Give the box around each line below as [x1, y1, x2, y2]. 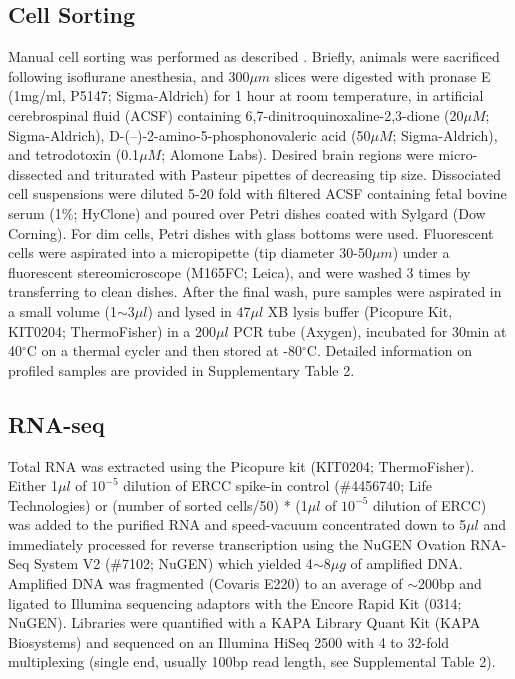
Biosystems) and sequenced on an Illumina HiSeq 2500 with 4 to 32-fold [8, 631, 450, 652]
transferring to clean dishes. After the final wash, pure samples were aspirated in [8, 281, 502, 302]
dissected [8, 163, 63, 184]
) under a [392, 242, 450, 263]
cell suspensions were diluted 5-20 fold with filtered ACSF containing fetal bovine [8, 183, 507, 204]
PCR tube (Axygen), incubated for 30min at [233, 320, 507, 341]
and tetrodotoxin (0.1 [8, 144, 140, 165]
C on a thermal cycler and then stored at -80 [26, 340, 302, 361]
